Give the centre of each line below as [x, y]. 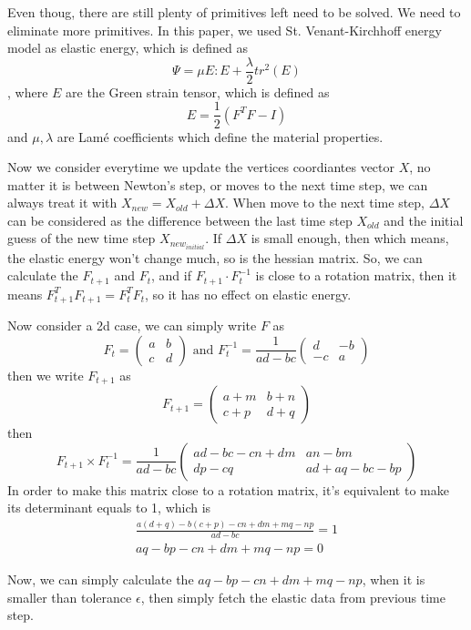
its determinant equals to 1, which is [109, 508]
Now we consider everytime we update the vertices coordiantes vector [201, 167]
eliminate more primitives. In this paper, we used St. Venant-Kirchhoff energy [225, 30]
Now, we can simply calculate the [101, 579]
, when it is [394, 579]
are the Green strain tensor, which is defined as [198, 91]
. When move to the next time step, [325, 203]
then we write [46, 375]
